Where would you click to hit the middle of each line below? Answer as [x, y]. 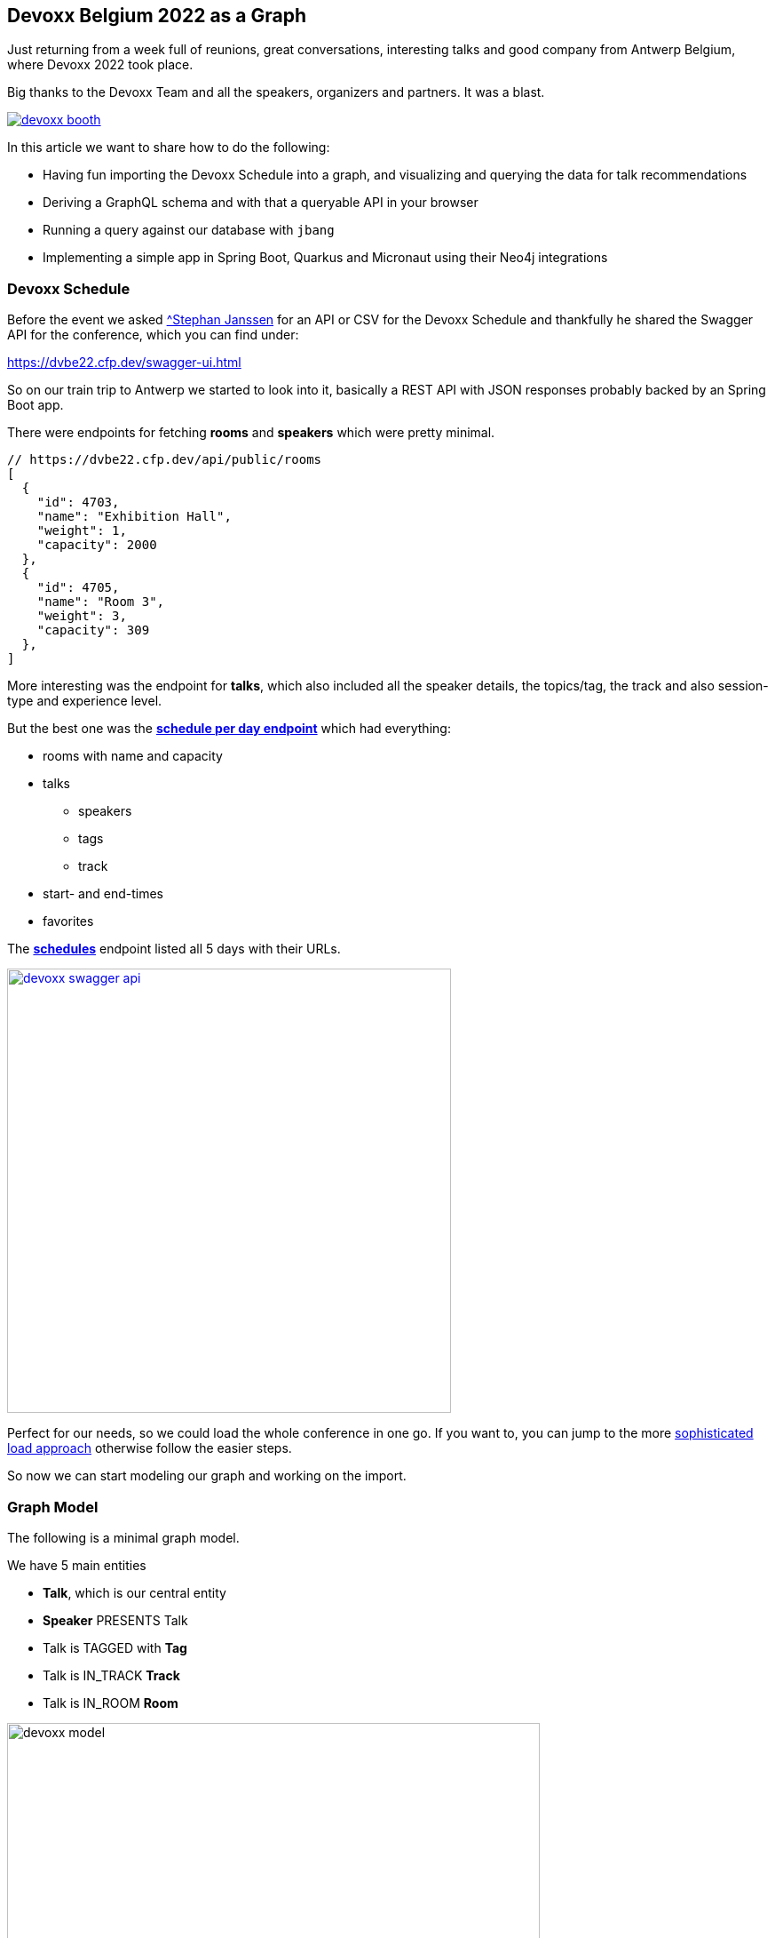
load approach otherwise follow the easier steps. [150, 1448]
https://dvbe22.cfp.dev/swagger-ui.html [124, 363]
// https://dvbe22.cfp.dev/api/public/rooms [165, 460]
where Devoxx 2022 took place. [100, 65]
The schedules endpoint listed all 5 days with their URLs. [174, 949]
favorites [68, 921]
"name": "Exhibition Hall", [134, 517]
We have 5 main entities [77, 1565]
